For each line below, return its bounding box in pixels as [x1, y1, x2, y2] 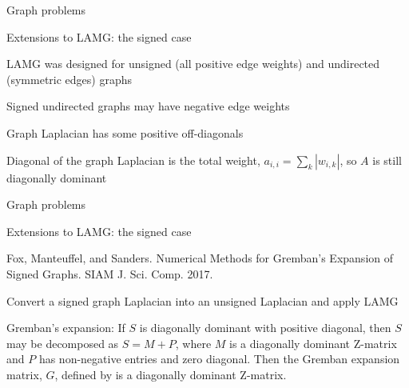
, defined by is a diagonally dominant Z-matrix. [54, 366, 287, 382]
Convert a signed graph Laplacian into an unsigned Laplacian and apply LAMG [6, 292, 399, 309]
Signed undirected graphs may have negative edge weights [6, 98, 290, 114]
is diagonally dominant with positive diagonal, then [139, 319, 391, 336]
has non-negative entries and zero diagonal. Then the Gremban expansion [38, 350, 400, 367]
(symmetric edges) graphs [6, 70, 133, 87]
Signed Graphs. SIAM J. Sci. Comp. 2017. [6, 265, 213, 282]
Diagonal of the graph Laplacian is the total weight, [6, 151, 260, 168]
